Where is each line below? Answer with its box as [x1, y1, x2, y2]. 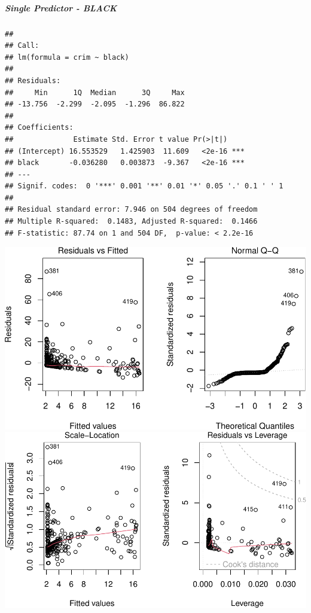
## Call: [5, 41, 39, 50]
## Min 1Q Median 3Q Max [5, 88, 185, 97]
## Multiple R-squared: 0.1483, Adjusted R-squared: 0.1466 [5, 217, 258, 226]
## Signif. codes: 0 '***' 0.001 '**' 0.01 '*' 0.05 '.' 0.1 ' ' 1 [5, 182, 283, 191]
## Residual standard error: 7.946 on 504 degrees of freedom [5, 205, 258, 214]
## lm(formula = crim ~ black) [5, 53, 129, 62]
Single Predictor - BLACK [5, 1, 117, 14]
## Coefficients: [5, 123, 74, 132]
